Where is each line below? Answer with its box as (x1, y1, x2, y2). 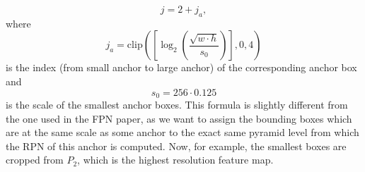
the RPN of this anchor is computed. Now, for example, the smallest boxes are (6, 138, 347, 153)
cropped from (6, 152, 64, 167)
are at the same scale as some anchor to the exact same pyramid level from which (6, 125, 359, 140)
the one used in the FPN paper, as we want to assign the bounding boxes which (6, 111, 352, 125)
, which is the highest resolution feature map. (77, 152, 274, 167)
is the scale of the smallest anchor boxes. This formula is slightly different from (6, 97, 348, 112)
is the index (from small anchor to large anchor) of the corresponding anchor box (6, 60, 357, 75)
